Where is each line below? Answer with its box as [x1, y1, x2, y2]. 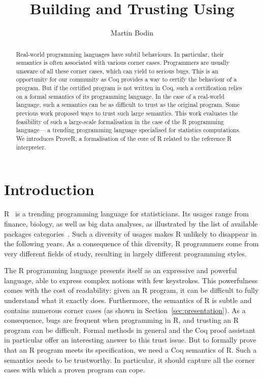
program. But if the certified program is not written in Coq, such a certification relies [16, 84, 242, 92]
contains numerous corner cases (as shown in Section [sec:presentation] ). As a [4, 305, 246, 315]
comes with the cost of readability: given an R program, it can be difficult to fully [4, 285, 259, 295]
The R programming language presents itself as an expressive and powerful [4, 265, 237, 276]
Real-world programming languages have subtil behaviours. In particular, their [16, 50, 224, 58]
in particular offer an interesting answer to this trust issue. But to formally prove [4, 334, 256, 345]
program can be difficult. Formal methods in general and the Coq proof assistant [4, 324, 255, 335]
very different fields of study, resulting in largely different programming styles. [4, 248, 247, 258]
